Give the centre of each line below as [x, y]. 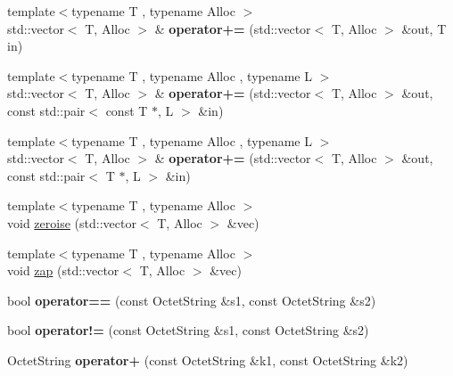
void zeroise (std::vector [72, 222]
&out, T [424, 28]
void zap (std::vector [63, 270]
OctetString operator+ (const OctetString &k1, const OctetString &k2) [208, 360]
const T [127, 110]
